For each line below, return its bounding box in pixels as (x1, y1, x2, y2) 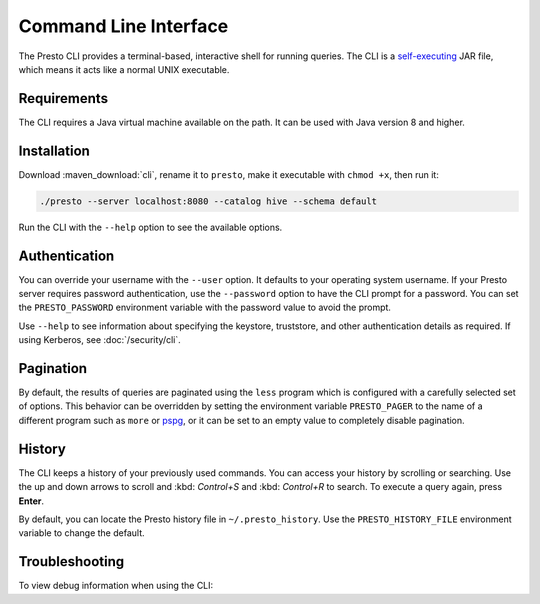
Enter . (18, 495, 45, 507)
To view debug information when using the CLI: (18, 580, 214, 592)
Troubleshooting (18, 553, 125, 570)
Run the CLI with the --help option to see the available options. (18, 221, 283, 233)
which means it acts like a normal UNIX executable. (18, 63, 230, 75)
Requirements (18, 90, 109, 107)
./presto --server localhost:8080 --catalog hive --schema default (39, 195, 378, 207)
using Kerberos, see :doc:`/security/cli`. (18, 334, 182, 346)
